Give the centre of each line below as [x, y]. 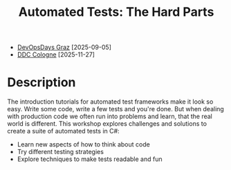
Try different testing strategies [60, 152]
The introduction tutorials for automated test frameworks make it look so [110, 102]
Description [41, 83]
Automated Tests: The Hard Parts [116, 12]
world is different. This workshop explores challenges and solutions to [107, 124]
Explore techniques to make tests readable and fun [90, 159]
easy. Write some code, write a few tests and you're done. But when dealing [116, 109]
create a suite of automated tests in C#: [63, 131]
